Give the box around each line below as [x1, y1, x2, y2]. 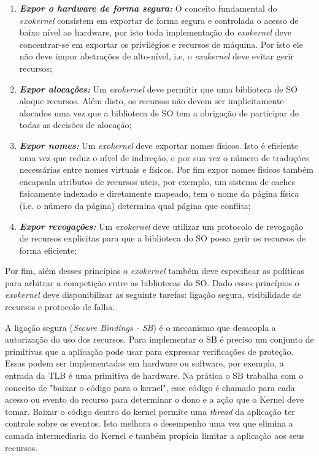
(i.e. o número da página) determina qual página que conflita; [19, 199, 251, 211]
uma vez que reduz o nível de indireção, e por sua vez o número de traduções [19, 151, 309, 164]
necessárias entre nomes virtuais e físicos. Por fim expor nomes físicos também [19, 163, 313, 176]
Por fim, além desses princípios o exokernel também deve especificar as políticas [5, 264, 305, 277]
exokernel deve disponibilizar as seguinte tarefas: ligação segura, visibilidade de [5, 288, 301, 301]
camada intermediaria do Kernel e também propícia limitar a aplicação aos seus [5, 429, 305, 441]
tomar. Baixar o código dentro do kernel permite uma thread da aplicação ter [5, 405, 295, 417]
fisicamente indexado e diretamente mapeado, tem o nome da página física [19, 187, 299, 200]
